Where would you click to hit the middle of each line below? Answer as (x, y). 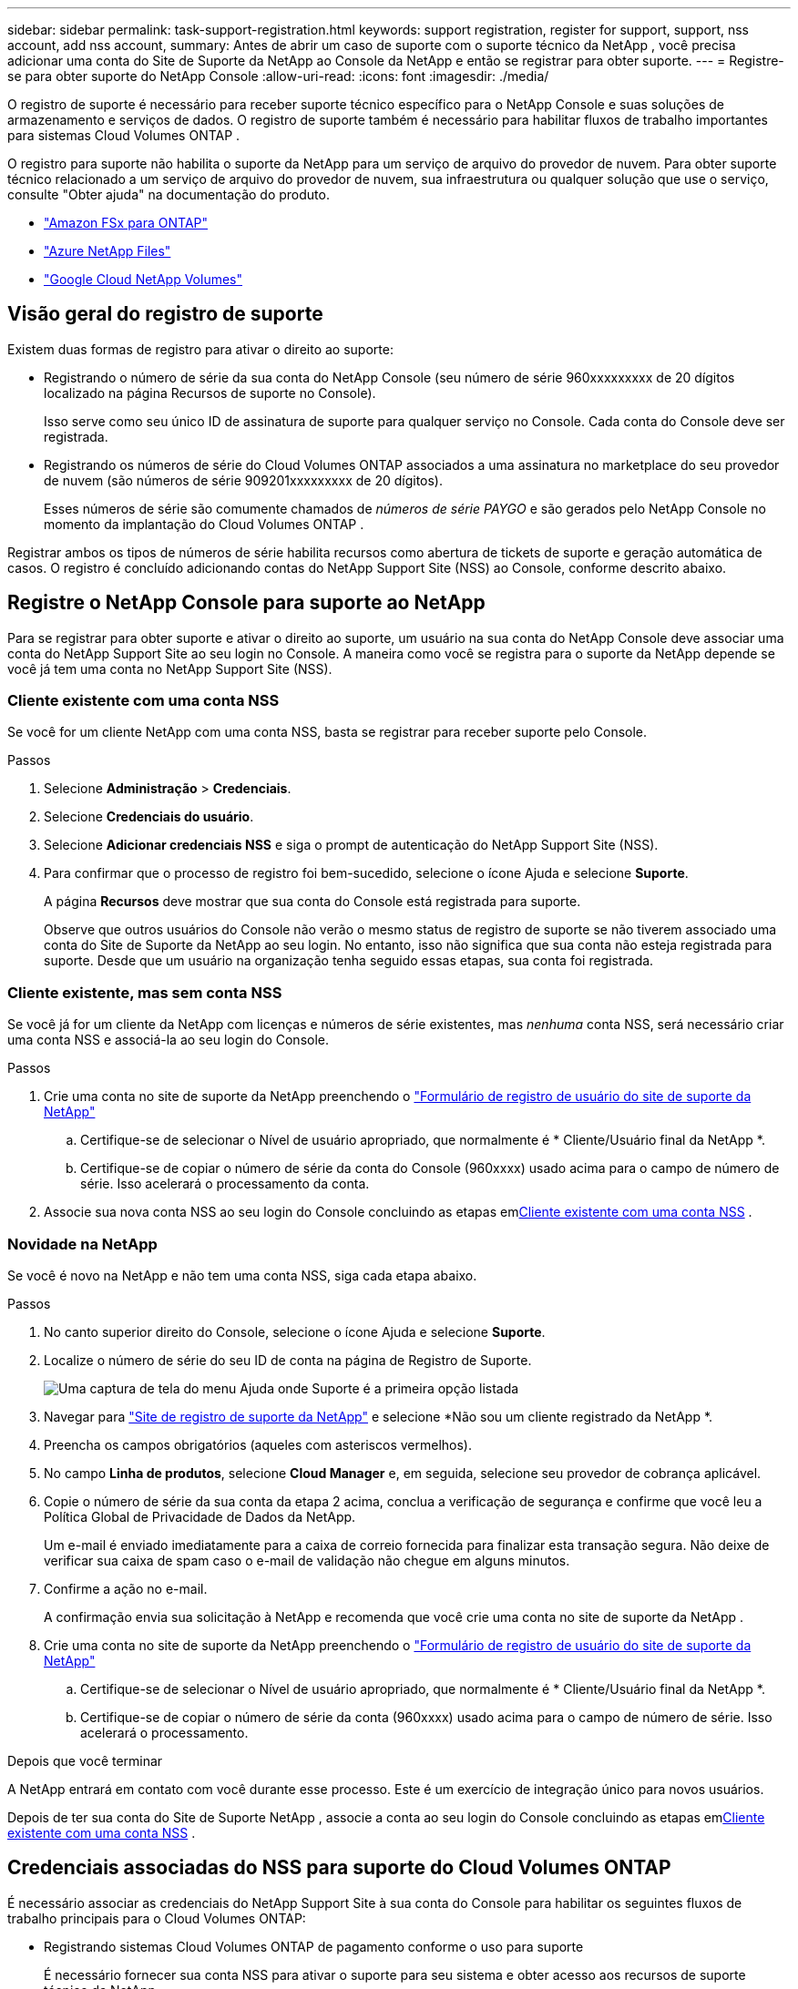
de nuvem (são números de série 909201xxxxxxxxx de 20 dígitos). (243, 480)
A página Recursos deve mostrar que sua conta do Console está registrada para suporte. (312, 902)
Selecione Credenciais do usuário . (149, 817)
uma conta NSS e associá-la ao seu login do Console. (169, 1040)
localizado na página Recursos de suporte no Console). (210, 393)
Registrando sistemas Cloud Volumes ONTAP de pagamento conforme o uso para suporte (314, 1946)
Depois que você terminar (85, 1760)
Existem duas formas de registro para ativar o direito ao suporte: (200, 349)
